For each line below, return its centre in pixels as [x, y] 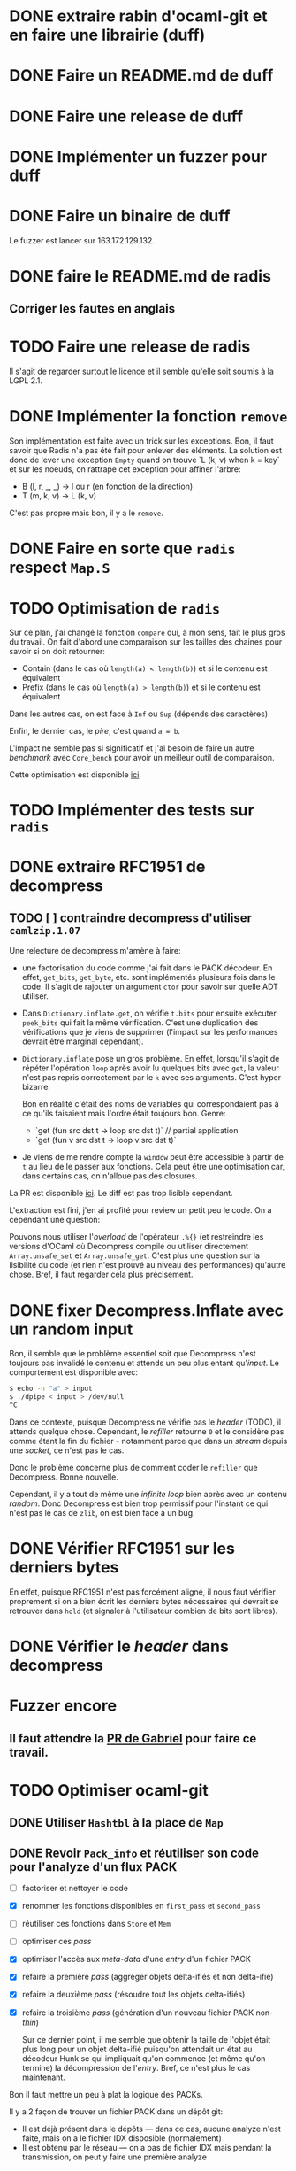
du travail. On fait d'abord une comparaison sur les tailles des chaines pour [146, 642]
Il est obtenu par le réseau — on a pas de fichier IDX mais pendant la [147, 2147]
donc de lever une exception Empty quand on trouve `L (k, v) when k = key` [144, 460]
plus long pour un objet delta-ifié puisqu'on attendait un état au [137, 2049]
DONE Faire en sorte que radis [122, 549]
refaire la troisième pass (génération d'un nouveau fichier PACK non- [148, 2013]
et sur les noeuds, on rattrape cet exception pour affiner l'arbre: [125, 469]
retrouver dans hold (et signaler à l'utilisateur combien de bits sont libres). [144, 1611]
